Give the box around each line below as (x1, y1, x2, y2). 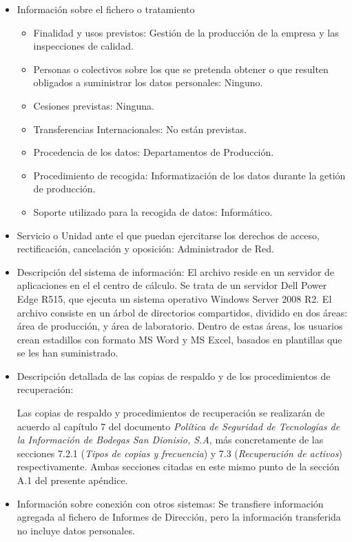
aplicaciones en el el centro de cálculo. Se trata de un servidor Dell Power (17, 278, 327, 292)
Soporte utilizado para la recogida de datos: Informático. (33, 204, 273, 219)
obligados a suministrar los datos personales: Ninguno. (33, 75, 263, 90)
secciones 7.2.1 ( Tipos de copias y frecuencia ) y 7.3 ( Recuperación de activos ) (17, 445, 342, 460)
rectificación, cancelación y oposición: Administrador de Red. (17, 241, 274, 256)
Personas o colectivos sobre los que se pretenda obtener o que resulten (33, 61, 329, 76)
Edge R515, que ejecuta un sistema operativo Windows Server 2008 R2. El (17, 291, 332, 305)
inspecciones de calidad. (33, 39, 134, 53)
